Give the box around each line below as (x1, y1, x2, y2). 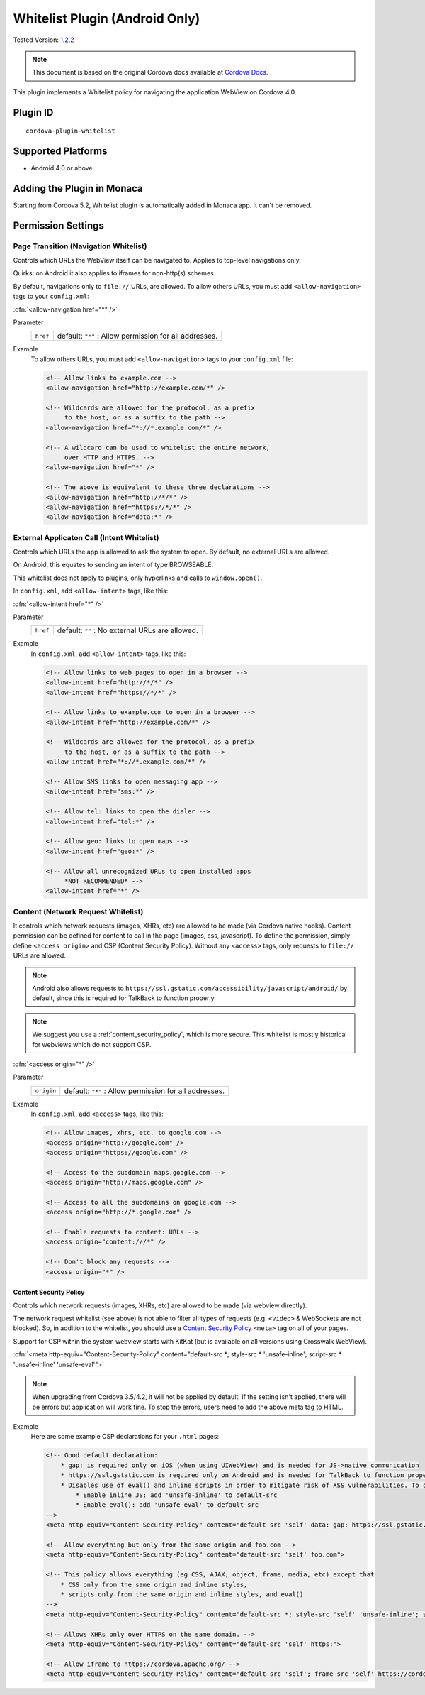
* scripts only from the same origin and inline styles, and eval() (60, 1590, 304, 1598)
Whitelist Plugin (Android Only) (13, 11, 200, 26)
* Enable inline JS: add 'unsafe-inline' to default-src (75, 1491, 278, 1499)
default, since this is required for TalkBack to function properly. (32, 994, 216, 1002)
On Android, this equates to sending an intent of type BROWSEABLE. (13, 561, 214, 569)
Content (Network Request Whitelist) (13, 906, 144, 916)
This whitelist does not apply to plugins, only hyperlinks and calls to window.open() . (13, 574, 263, 582)
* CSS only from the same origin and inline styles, (60, 1580, 248, 1589)
